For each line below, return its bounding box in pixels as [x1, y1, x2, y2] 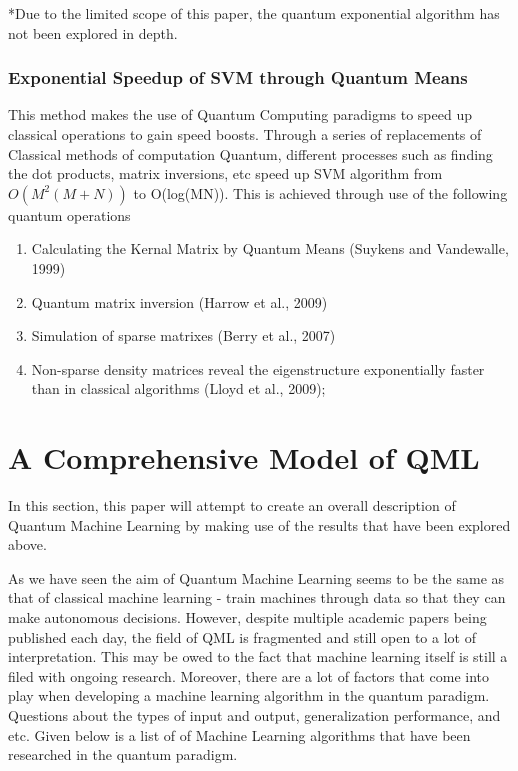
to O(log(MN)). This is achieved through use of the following [133, 182, 508, 203]
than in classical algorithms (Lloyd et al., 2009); [31, 378, 326, 399]
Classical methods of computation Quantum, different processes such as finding [8, 143, 493, 164]
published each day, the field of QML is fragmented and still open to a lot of [8, 626, 476, 647]
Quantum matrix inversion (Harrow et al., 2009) [31, 291, 328, 312]
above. [8, 534, 47, 555]
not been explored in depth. [8, 22, 178, 43]
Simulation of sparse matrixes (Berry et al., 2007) [31, 325, 336, 346]
